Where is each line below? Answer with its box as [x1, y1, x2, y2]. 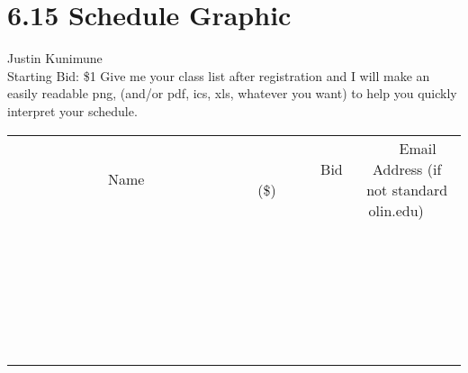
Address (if [373, 158, 442, 179]
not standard [366, 178, 448, 200]
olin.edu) [368, 199, 424, 221]
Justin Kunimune [7, 49, 103, 68]
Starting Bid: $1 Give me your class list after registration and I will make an [7, 66, 430, 85]
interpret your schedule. [7, 101, 138, 120]
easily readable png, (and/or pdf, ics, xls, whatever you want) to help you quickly [7, 84, 457, 103]
